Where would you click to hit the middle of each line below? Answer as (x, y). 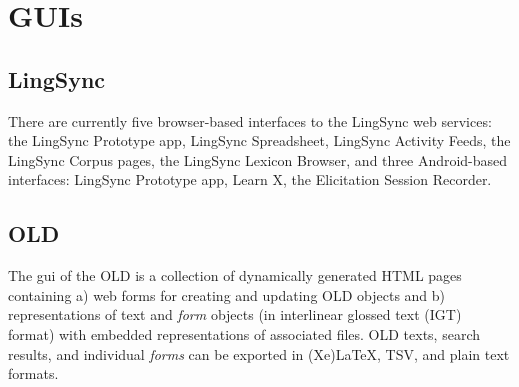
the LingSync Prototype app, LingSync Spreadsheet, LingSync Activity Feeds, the (259, 140)
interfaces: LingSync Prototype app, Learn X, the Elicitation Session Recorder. (250, 179)
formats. (33, 373)
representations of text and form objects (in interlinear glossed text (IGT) (235, 314)
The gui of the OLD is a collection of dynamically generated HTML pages (235, 275)
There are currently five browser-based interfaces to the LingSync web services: (250, 120)
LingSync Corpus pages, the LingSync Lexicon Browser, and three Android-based (258, 159)
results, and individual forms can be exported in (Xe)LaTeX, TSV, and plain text (259, 353)
